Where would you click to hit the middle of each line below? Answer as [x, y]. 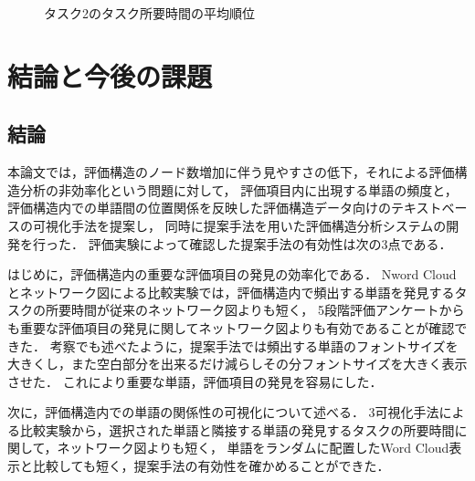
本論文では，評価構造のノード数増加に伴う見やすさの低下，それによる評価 [231, 172]
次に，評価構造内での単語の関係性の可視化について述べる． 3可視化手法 [223, 412]
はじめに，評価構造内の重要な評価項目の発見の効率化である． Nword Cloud [232, 274]
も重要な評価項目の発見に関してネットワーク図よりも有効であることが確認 [231, 327]
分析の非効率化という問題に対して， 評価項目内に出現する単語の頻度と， [238, 189]
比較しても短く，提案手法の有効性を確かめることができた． [211, 466]
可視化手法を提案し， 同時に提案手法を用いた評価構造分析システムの [239, 225]
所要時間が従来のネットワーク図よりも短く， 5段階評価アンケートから [255, 310]
